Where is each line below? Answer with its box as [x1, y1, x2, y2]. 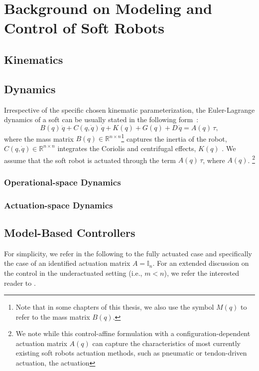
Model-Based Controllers [4, 224, 135, 240]
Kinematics [4, 51, 63, 67]
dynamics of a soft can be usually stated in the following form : [4, 114, 199, 125]
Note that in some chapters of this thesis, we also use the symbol [15, 302, 214, 312]
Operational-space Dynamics [4, 176, 121, 188]
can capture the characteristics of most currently [92, 338, 241, 348]
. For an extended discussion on [152, 258, 249, 268]
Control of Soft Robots [4, 17, 165, 38]
